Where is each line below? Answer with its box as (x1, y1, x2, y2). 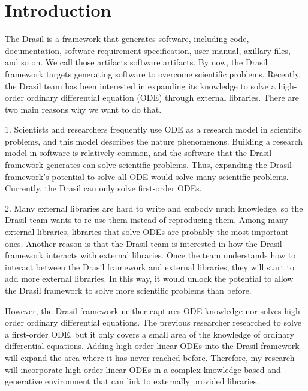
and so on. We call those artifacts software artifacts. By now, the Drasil (5, 56, 268, 68)
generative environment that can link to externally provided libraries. (5, 375, 259, 387)
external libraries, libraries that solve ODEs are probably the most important (5, 225, 289, 238)
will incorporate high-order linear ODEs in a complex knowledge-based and (5, 363, 281, 375)
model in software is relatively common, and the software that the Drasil (5, 146, 272, 159)
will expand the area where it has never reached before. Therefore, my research (5, 351, 295, 363)
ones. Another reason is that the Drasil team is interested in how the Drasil (5, 237, 282, 249)
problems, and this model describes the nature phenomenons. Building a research (5, 134, 303, 147)
